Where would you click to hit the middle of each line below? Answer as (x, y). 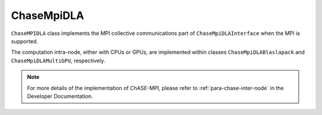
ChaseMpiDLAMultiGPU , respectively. (58, 60)
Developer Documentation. (60, 96)
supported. (24, 41)
